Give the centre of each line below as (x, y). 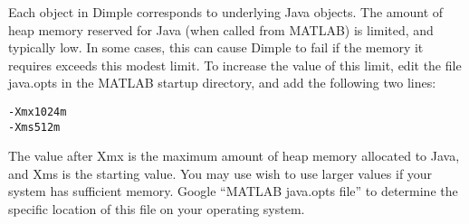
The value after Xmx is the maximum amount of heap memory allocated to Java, (234, 156)
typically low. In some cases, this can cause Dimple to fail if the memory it (216, 47)
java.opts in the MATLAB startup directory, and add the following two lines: (222, 83)
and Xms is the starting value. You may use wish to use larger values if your (220, 173)
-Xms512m (34, 127)
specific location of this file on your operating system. (157, 209)
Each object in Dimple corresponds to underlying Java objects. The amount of (226, 12)
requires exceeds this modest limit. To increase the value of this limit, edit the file (235, 65)
